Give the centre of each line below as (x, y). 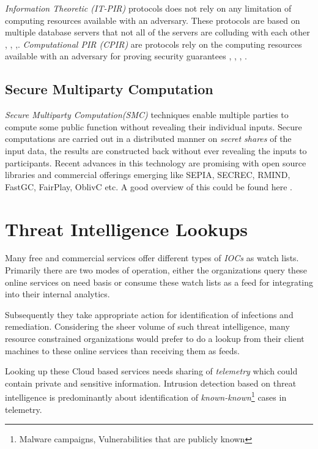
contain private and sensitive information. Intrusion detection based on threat (151, 383)
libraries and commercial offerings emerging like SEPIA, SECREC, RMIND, (148, 175)
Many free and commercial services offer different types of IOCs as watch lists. (152, 258)
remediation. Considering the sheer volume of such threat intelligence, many (147, 326)
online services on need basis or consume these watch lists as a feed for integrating (159, 282)
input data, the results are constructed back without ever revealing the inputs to (156, 150)
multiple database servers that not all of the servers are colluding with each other (157, 32)
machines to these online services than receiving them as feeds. (122, 350)
